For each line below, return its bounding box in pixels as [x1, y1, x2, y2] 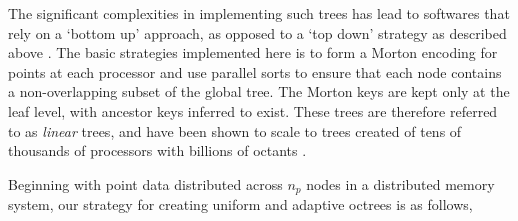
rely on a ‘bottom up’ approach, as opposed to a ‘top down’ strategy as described [8, 22, 507, 43]
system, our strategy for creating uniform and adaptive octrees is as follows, [8, 194, 473, 215]
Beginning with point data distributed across [8, 173, 283, 194]
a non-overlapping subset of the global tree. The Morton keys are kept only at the [8, 81, 510, 102]
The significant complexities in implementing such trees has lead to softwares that [8, 3, 510, 23]
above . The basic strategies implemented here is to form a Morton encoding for [8, 42, 498, 63]
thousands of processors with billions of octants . [8, 140, 307, 161]
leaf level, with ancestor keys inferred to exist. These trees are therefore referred [8, 100, 498, 121]
